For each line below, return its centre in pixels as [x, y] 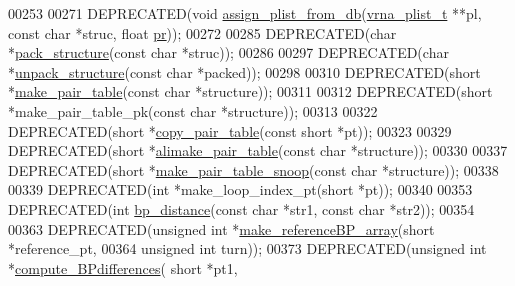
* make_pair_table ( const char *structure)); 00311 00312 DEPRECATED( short [250, 91]
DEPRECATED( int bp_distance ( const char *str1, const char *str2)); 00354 [241, 208]
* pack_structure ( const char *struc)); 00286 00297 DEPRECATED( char [228, 52]
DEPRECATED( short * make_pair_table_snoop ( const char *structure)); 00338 [253, 169]
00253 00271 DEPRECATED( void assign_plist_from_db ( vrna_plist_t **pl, [245, 13]
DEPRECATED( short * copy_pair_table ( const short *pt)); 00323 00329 [230, 130]
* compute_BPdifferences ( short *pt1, [123, 267]
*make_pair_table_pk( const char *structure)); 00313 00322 [193, 110]
